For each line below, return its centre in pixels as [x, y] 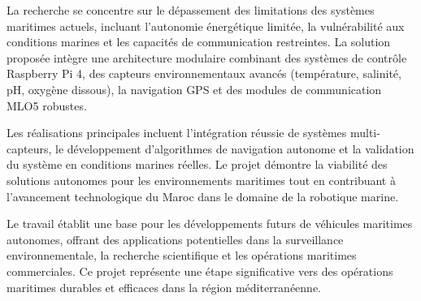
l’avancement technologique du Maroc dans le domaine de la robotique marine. [203, 196]
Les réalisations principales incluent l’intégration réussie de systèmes [177, 133]
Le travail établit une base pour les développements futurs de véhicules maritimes [210, 224]
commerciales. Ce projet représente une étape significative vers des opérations [200, 271]
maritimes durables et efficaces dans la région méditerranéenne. [164, 287]
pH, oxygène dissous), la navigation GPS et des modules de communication [194, 89]
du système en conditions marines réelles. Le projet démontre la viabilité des [197, 164]
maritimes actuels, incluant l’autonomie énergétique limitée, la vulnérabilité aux [206, 26]
